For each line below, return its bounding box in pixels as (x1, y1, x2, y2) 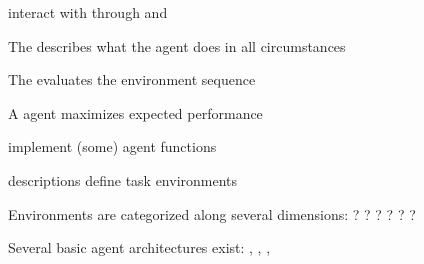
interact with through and (8, 2, 168, 22)
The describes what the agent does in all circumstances (8, 35, 346, 56)
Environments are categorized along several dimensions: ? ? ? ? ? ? (8, 203, 416, 224)
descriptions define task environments (8, 169, 238, 190)
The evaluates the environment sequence (8, 69, 256, 90)
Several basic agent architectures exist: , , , (8, 237, 271, 258)
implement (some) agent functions (8, 136, 217, 157)
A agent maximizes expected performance (8, 102, 263, 123)
